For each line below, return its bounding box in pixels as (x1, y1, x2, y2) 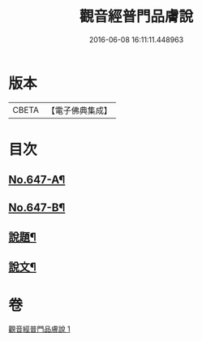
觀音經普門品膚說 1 (8, 324, 71, 334)
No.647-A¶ (8, 173, 66, 187)
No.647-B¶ (8, 201, 66, 214)
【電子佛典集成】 (46, 105, 112, 116)
